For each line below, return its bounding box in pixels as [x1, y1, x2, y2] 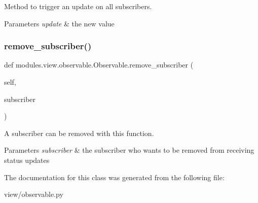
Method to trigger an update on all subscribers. [4, 1, 152, 11]
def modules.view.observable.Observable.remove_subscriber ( [4, 59, 194, 70]
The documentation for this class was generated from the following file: [4, 172, 225, 182]
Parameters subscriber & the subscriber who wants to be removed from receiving [4, 145, 254, 155]
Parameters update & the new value [4, 18, 115, 28]
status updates [4, 154, 50, 165]
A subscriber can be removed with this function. [4, 127, 154, 138]
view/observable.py [4, 189, 63, 199]
